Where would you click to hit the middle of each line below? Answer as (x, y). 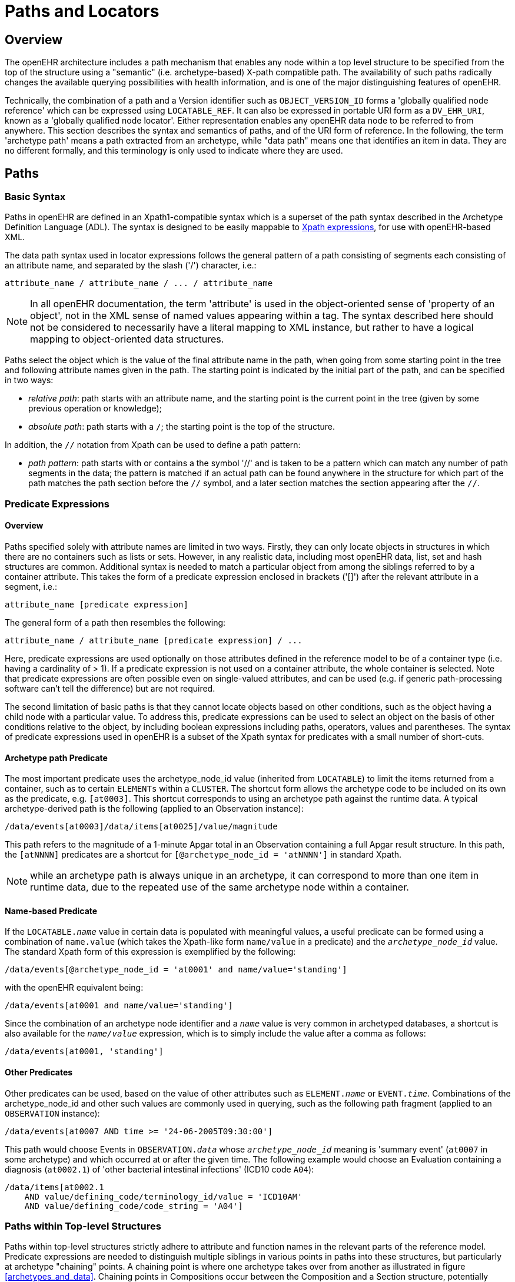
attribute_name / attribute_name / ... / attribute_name (139, 283)
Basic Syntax (35, 197)
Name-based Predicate (51, 911)
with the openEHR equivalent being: (74, 988)
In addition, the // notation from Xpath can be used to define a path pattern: (153, 445)
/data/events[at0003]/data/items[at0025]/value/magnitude (141, 827)
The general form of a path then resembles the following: (115, 622)
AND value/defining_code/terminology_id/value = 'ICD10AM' (163, 1196)
